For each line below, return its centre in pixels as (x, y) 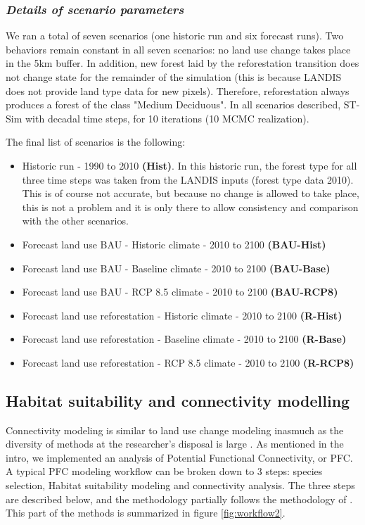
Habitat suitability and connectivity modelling (178, 400)
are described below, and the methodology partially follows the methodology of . (179, 499)
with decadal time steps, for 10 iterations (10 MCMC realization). (167, 118)
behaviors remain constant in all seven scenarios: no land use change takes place (178, 49)
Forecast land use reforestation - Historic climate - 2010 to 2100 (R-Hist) (182, 315)
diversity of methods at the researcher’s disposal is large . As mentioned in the (175, 444)
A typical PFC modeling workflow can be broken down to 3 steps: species (164, 471)
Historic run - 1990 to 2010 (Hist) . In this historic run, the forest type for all (190, 165)
